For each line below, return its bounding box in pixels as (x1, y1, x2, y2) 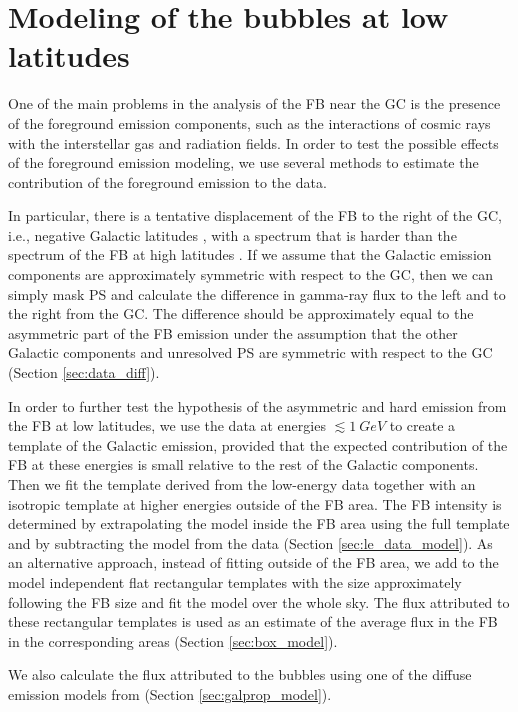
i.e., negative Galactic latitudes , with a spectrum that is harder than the (8, 224, 457, 245)
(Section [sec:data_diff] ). (8, 362, 160, 383)
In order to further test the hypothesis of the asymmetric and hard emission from (8, 395, 507, 416)
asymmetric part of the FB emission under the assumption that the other (8, 322, 458, 343)
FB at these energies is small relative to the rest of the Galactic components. (8, 454, 479, 475)
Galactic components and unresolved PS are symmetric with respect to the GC (8, 342, 493, 363)
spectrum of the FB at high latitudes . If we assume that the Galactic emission (8, 244, 492, 265)
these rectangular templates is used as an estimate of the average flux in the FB (8, 611, 498, 632)
